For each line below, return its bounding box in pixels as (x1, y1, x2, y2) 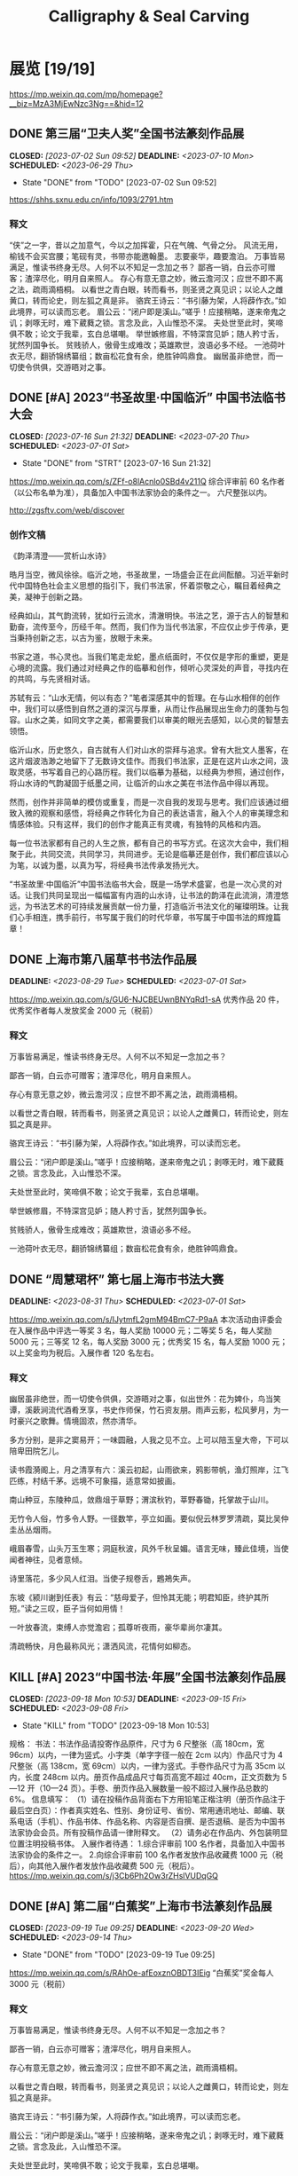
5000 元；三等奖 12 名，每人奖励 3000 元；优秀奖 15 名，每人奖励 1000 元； (9, 1336, 288, 1347)
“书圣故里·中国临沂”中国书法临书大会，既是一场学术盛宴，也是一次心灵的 (9, 879, 275, 889)
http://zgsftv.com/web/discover (9, 504, 125, 516)
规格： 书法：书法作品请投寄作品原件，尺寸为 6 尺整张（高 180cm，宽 (9, 1738, 264, 1749)
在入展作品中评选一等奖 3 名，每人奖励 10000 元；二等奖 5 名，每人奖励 (9, 1325, 272, 1336)
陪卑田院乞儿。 (9, 1446, 64, 1456)
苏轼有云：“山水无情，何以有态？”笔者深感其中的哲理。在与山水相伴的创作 (9, 692, 281, 703)
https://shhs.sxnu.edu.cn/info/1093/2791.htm (9, 193, 174, 205)
